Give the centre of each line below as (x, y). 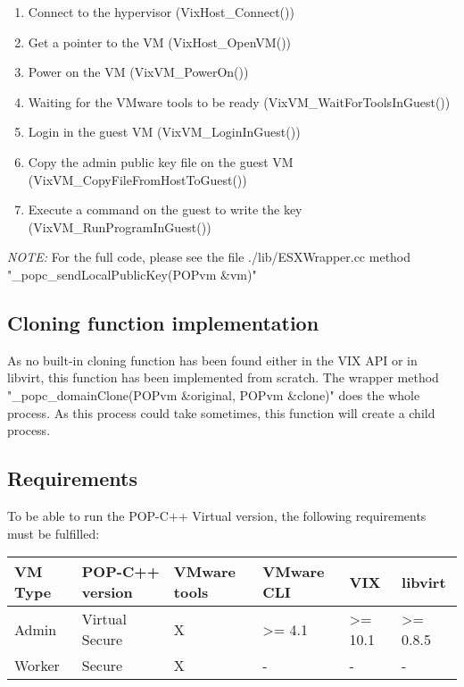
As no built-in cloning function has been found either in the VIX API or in (212, 360)
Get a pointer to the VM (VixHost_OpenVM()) (160, 42)
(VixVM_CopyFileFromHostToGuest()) (137, 179)
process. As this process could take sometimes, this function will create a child (221, 412)
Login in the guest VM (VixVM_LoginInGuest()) (164, 132)
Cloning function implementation (163, 322)
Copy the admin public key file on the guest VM (161, 161)
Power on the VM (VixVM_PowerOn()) (138, 72)
